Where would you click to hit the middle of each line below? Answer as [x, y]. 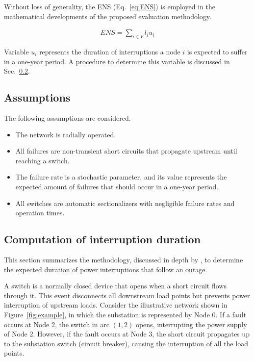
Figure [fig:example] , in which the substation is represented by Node [107, 314]
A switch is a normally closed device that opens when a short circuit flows [115, 286]
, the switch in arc [82, 324]
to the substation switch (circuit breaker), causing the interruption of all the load [126, 343]
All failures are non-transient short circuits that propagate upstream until [126, 151]
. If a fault [231, 314]
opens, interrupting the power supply [191, 324]
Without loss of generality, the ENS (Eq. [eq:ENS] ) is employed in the [110, 6]
